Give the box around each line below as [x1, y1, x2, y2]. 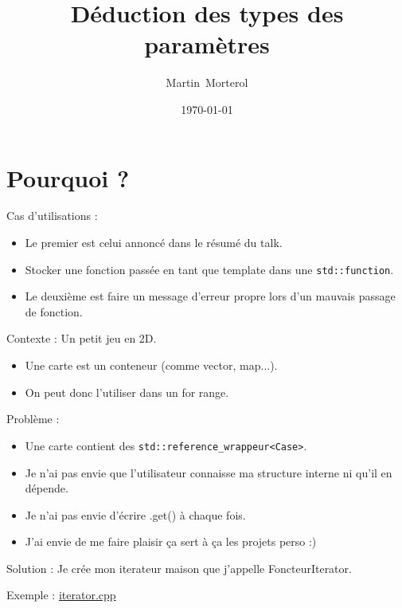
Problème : [6, 410, 60, 427]
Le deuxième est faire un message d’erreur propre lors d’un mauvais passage [25, 288, 396, 304]
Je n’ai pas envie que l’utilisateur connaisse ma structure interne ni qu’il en [25, 464, 392, 481]
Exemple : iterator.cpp [6, 586, 116, 603]
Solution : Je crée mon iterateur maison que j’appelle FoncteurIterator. [6, 559, 352, 576]
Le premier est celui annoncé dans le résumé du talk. [25, 234, 283, 251]
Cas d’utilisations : [6, 207, 98, 224]
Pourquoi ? [6, 161, 130, 194]
